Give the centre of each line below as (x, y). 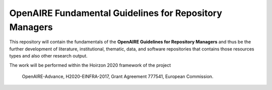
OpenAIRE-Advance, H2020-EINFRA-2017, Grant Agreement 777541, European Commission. (118, 76)
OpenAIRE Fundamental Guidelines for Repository (116, 13)
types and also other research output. (48, 56)
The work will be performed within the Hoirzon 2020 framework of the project (90, 65)
